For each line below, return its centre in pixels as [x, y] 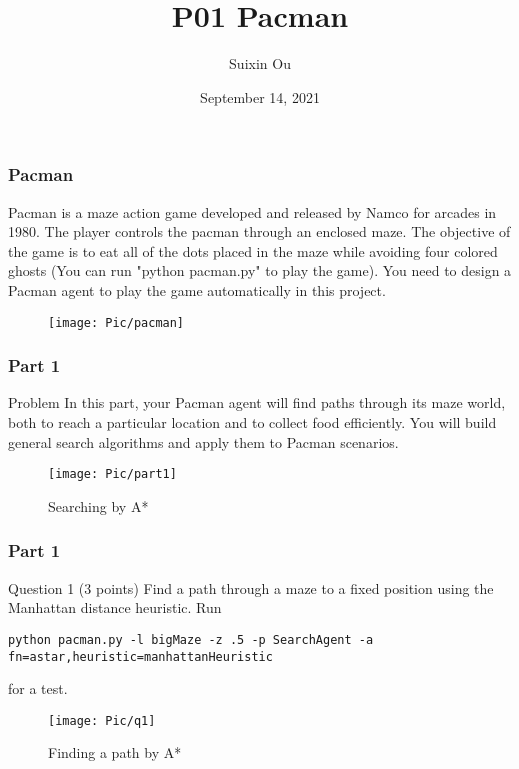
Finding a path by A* [115, 752]
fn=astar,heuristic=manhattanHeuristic [140, 656]
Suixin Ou [260, 63]
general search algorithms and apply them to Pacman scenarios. [203, 441]
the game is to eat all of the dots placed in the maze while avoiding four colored [253, 250]
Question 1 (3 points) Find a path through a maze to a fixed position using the [251, 587]
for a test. [38, 688]
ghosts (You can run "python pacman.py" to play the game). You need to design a [260, 270]
